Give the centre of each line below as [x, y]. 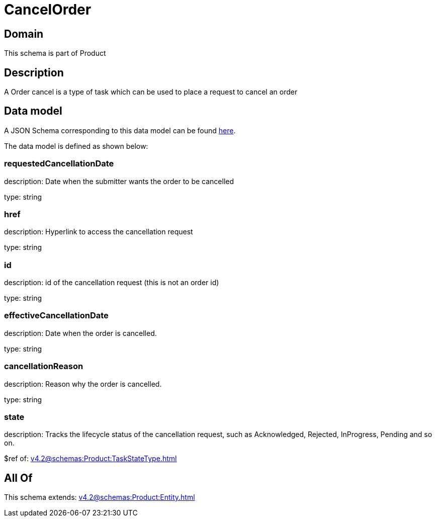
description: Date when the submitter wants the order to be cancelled [119, 181]
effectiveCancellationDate [56, 316]
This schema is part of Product [55, 53]
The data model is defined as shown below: [76, 146]
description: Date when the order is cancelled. [80, 333]
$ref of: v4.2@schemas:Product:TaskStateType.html [91, 459]
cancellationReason [44, 366]
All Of [18, 478]
